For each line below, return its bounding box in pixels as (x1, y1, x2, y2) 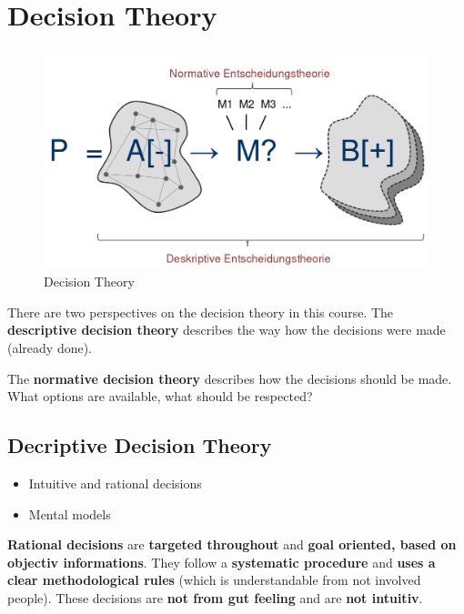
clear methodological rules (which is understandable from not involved (7, 570, 421, 589)
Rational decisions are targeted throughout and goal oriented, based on (7, 535, 457, 554)
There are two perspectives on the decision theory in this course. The (7, 302, 394, 321)
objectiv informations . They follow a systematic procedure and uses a (7, 552, 436, 571)
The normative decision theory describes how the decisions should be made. (7, 368, 452, 388)
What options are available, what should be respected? (7, 387, 313, 406)
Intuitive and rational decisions (28, 474, 202, 493)
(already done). (7, 338, 93, 357)
